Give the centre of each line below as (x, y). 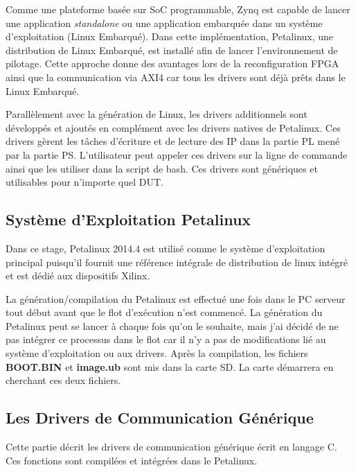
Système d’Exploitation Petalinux (128, 219)
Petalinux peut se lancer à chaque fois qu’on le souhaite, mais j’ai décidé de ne (172, 325)
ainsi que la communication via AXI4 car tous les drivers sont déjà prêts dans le (176, 77)
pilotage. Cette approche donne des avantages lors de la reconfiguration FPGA (172, 63)
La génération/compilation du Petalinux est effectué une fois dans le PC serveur (176, 298)
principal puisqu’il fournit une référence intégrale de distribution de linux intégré (177, 262)
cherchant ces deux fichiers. (63, 380)
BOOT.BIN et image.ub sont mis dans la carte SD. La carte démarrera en (170, 366)
